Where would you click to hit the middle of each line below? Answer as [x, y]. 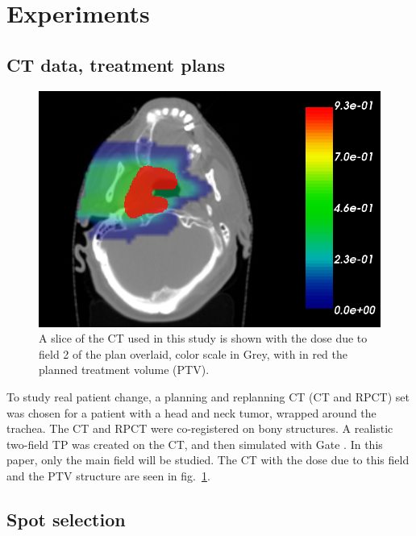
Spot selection [66, 519]
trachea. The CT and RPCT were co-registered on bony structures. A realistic [200, 428]
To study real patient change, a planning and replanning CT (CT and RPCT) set [208, 396]
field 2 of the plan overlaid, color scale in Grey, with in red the [193, 353]
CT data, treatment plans [116, 64]
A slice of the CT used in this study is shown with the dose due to [203, 338]
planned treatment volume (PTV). [124, 370]
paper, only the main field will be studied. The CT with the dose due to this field [208, 460]
